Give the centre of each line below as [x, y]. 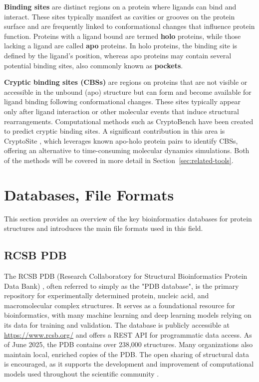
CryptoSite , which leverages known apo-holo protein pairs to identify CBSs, [121, 140]
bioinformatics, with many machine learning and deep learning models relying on [128, 315]
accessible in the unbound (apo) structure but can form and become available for [128, 92]
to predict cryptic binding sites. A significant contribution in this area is [115, 131]
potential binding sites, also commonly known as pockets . [94, 65]
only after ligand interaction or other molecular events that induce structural [122, 111]
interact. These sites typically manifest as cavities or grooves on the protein [120, 16]
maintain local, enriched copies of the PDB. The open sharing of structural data [127, 354]
